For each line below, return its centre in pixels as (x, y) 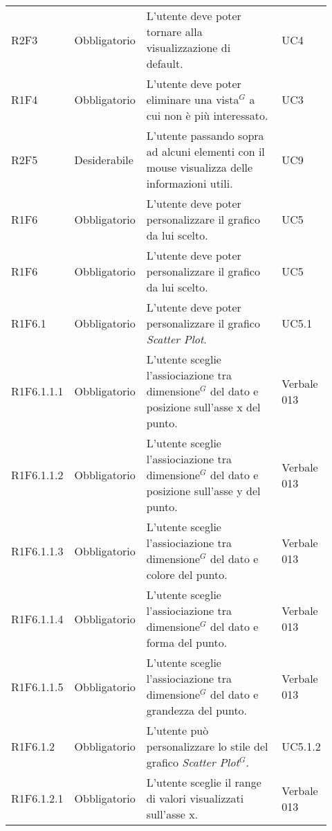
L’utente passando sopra (205, 135)
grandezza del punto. (197, 710)
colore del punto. (187, 574)
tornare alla (174, 32)
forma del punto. (187, 642)
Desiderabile (104, 159)
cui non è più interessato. (207, 115)
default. (165, 63)
